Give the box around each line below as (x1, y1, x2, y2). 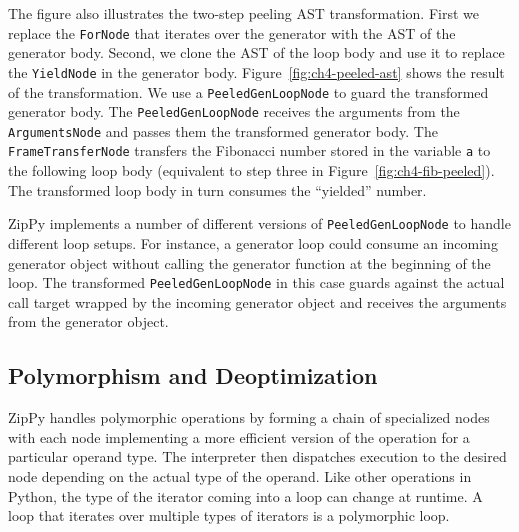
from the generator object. (8, 311, 169, 332)
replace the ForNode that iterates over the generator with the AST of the (8, 22, 456, 43)
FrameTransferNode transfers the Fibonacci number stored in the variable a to (8, 140, 491, 161)
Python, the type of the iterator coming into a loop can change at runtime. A (8, 485, 483, 506)
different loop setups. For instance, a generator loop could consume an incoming (8, 232, 498, 253)
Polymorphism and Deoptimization (8, 360, 378, 391)
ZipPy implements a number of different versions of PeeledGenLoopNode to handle (8, 213, 511, 234)
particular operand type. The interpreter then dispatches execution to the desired (8, 446, 507, 467)
